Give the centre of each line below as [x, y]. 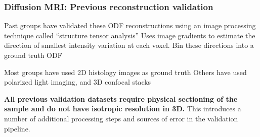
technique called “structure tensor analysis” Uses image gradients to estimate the [130, 35]
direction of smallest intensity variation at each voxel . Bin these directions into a [129, 45]
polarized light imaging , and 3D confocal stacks [78, 82]
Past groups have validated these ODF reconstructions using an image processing [130, 25]
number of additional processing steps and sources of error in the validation [121, 118]
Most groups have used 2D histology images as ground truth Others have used [125, 72]
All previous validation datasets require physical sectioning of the [121, 98]
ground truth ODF [33, 55]
